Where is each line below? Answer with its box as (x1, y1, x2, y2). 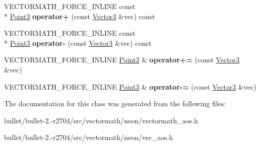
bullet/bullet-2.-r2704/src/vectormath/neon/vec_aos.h (4, 132, 173, 142)
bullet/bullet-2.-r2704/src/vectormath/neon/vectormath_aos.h (4, 115, 198, 125)
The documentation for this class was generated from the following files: (4, 98, 226, 109)
